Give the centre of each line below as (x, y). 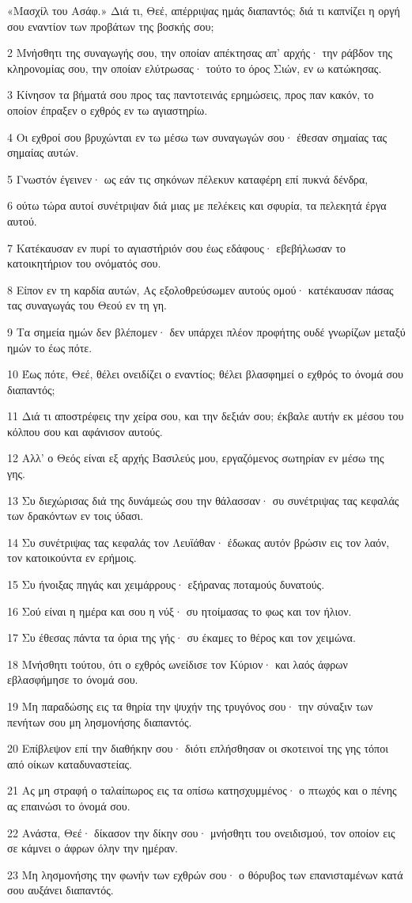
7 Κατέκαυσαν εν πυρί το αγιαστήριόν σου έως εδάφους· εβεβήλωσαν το (177, 247)
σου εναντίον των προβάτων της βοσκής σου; (111, 26)
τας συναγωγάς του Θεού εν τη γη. (87, 305)
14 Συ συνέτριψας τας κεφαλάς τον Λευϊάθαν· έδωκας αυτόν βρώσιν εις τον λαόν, (198, 542)
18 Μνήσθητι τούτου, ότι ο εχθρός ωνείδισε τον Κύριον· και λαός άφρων (178, 664)
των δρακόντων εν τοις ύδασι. (76, 516)
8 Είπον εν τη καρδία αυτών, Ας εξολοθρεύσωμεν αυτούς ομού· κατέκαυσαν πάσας (200, 289)
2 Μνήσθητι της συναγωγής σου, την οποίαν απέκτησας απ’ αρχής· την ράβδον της (200, 53)
